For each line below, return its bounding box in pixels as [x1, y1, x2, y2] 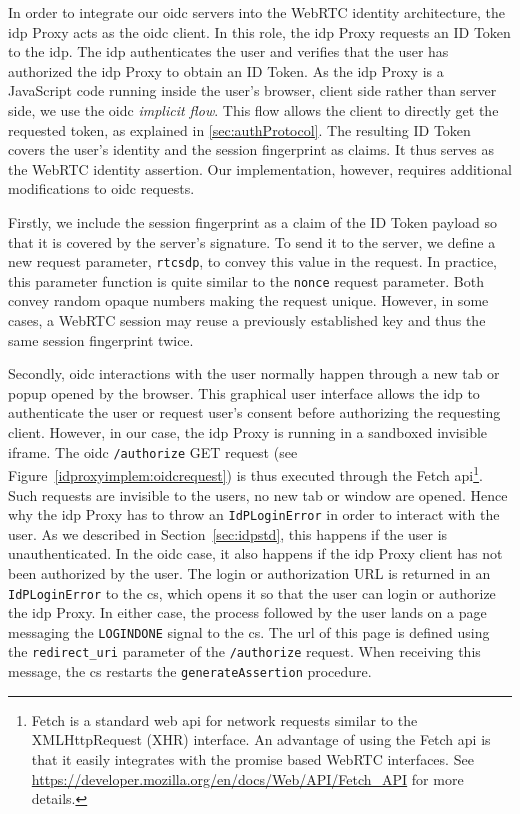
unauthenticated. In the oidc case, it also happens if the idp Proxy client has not [8, 543, 503, 564]
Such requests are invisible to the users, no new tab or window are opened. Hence [8, 484, 508, 505]
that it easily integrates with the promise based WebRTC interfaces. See [31, 748, 474, 769]
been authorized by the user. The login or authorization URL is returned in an [8, 562, 491, 583]
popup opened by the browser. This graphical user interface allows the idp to [8, 382, 480, 403]
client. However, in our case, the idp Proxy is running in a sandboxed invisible [8, 422, 488, 442]
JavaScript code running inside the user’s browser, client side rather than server [8, 80, 497, 101]
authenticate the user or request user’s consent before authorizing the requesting [8, 402, 501, 423]
